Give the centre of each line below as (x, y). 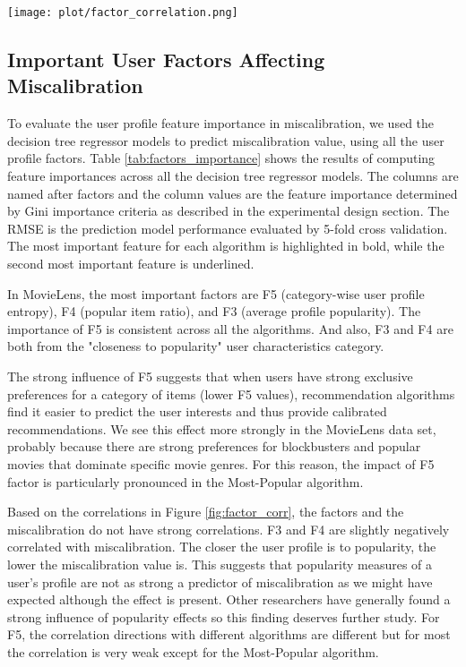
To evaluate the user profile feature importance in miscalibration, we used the (221, 123)
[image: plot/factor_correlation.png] (123, 13)
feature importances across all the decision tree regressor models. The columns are (233, 176)
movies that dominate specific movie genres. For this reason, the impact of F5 (221, 463)
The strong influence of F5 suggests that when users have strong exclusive (210, 376)
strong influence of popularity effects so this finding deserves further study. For (224, 616)
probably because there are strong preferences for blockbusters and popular (214, 446)
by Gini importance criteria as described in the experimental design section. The (229, 211)
